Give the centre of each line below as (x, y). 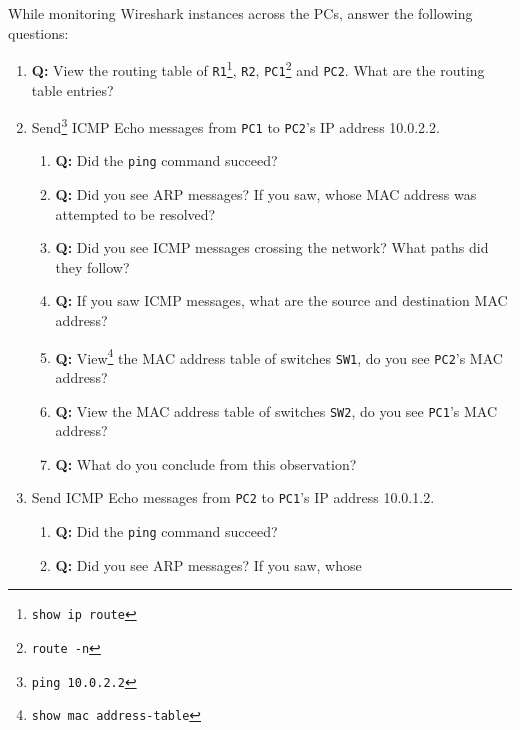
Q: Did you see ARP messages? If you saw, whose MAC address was (266, 194)
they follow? (92, 266)
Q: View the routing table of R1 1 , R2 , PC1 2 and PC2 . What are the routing (258, 68)
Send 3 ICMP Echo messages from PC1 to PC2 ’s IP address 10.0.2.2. (235, 125)
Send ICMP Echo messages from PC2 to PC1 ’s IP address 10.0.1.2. (233, 497)
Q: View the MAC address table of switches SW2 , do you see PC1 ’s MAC (276, 410)
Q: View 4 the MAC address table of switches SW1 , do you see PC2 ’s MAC (279, 356)
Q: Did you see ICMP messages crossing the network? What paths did (272, 247)
